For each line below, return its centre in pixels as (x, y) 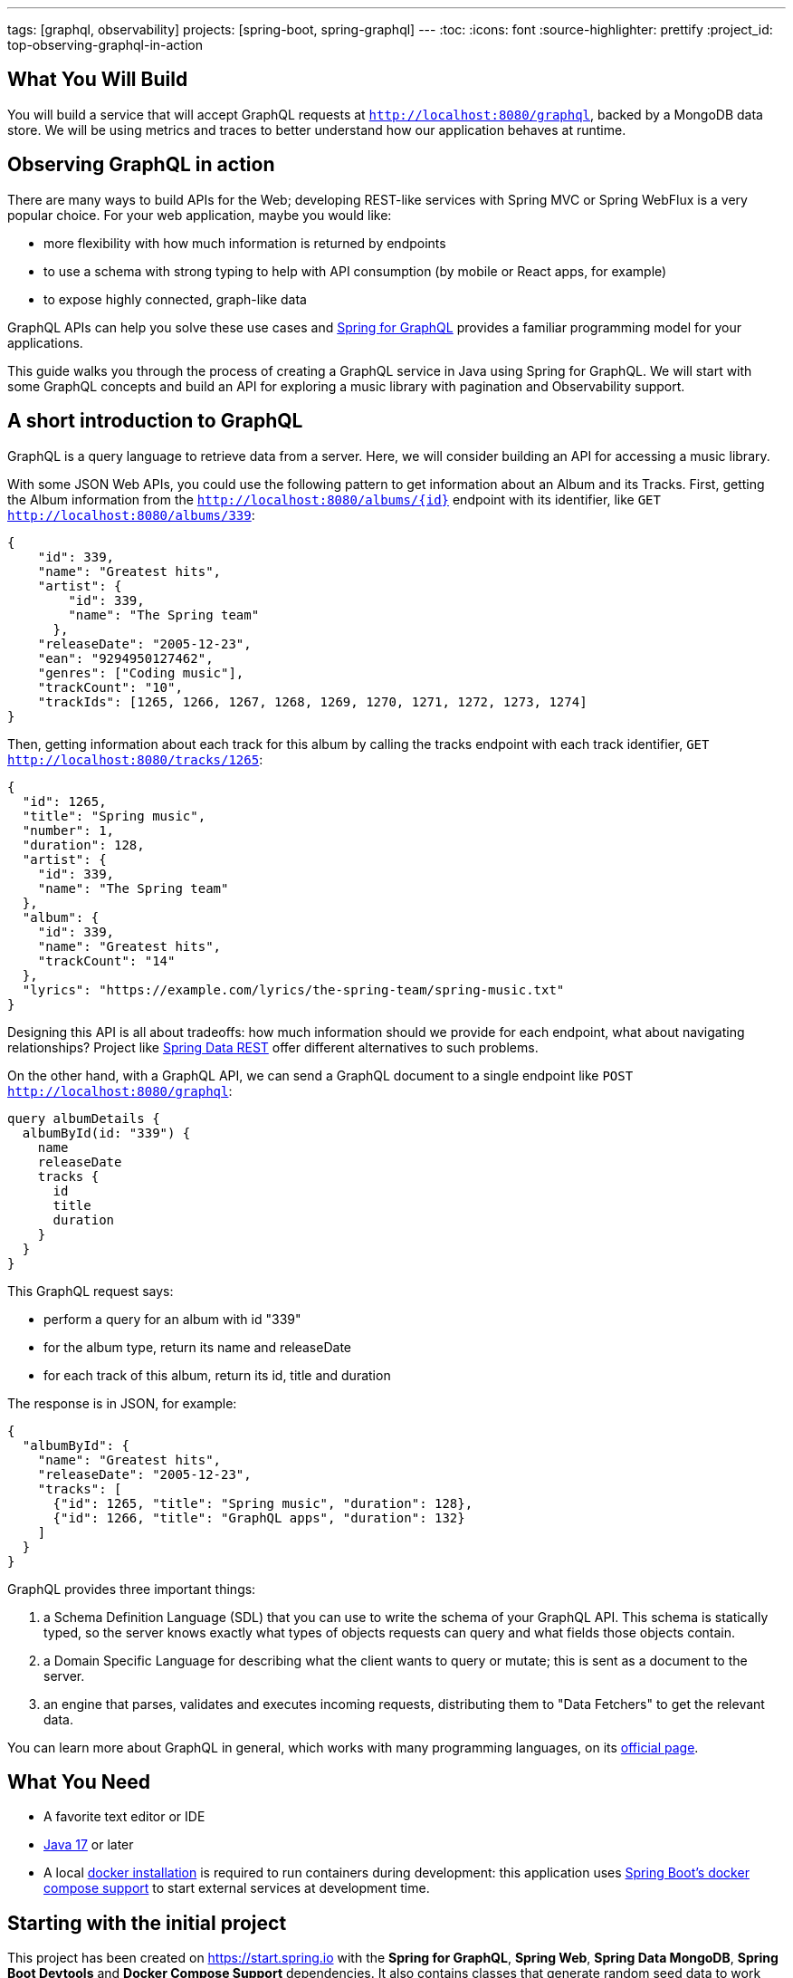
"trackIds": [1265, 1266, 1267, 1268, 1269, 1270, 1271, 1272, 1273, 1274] (312, 701)
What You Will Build (98, 80)
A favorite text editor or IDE (124, 1817)
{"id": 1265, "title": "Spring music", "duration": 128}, (263, 1503)
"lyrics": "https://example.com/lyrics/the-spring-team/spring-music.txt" (293, 989)
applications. (45, 342)
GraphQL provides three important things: (132, 1589)
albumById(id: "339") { (106, 1133)
